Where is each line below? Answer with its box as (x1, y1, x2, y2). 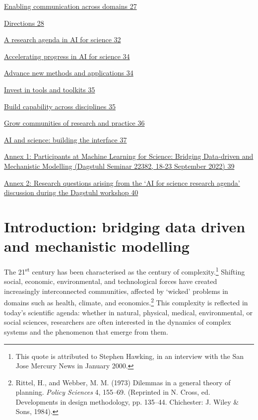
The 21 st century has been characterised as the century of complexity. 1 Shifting (4, 265, 245, 277)
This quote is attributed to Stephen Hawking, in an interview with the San (15, 350, 244, 361)
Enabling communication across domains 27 (4, 1, 137, 11)
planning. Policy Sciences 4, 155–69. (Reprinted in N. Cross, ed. (15, 387, 210, 397)
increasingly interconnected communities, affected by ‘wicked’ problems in (4, 285, 228, 296)
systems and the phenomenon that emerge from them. (4, 326, 168, 337)
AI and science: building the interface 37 (4, 134, 127, 144)
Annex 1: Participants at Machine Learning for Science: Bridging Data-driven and (4, 151, 254, 161)
